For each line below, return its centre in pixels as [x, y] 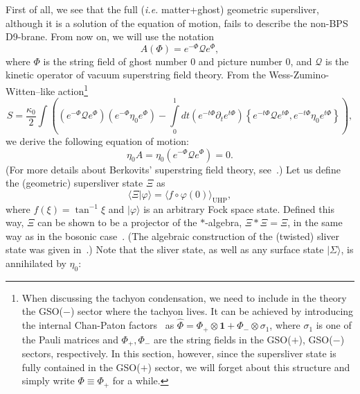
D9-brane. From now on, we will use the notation [110, 36]
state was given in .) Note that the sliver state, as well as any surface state [165, 249]
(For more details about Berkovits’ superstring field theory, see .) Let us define [173, 169]
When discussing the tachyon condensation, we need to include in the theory [184, 297]
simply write [48, 380]
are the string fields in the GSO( [223, 339]
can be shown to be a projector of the [117, 222]
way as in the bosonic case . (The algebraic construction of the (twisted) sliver [172, 235]
